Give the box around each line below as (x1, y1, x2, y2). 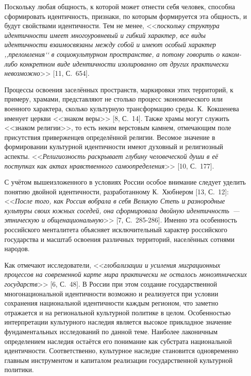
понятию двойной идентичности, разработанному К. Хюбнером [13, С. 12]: (4, 186, 229, 196)
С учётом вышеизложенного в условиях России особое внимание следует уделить (4, 177, 246, 187)
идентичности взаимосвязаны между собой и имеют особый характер (4, 39, 216, 50)
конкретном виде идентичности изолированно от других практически (19, 58, 229, 68)
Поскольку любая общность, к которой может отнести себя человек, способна (4, 1, 235, 11)
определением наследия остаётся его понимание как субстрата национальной (4, 336, 232, 346)
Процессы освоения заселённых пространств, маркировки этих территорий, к (4, 84, 234, 94)
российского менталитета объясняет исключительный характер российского (4, 224, 227, 235)
